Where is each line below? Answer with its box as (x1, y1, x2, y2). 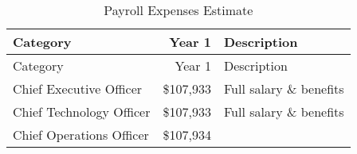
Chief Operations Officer (13, 125, 149, 144)
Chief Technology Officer (13, 102, 151, 121)
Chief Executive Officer (13, 79, 143, 98)
